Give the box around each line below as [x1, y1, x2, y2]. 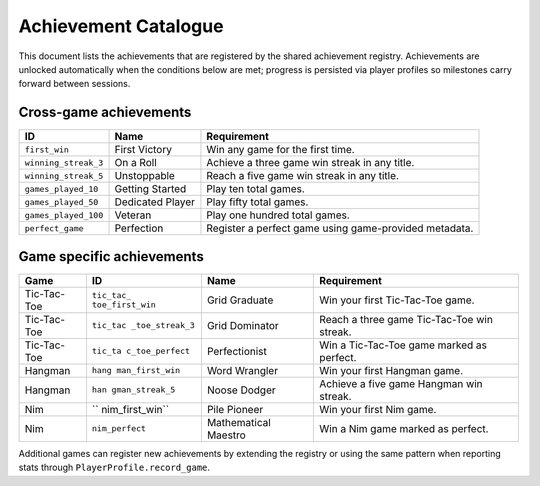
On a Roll [114, 156, 157, 170]
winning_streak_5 [24, 170, 104, 181]
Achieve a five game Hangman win [319, 376, 484, 390]
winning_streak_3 [24, 157, 104, 168]
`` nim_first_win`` [91, 402, 170, 416]
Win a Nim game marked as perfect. [319, 421, 489, 435]
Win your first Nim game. [319, 402, 437, 416]
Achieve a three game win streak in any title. [206, 156, 415, 170]
